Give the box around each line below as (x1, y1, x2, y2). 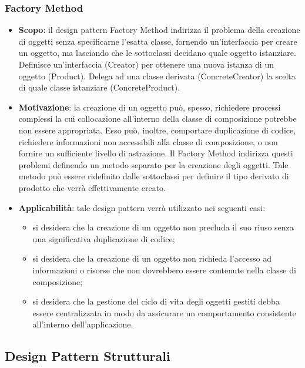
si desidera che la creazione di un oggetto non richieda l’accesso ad (32, 252, 272, 265)
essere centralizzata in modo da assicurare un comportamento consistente (32, 306, 296, 319)
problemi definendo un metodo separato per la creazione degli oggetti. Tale (18, 158, 289, 170)
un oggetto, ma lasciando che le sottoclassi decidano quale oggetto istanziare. (18, 46, 296, 59)
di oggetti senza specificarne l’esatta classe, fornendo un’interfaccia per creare (18, 35, 297, 47)
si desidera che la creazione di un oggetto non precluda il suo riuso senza (32, 221, 294, 233)
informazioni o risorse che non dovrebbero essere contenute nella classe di (32, 263, 296, 276)
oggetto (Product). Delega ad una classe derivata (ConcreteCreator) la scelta (18, 69, 296, 82)
